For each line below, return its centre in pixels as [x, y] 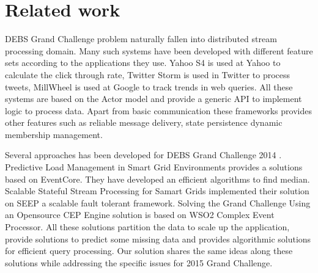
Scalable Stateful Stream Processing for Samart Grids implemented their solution [157, 191]
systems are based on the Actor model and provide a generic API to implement [153, 99]
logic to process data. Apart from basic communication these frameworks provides [158, 110]
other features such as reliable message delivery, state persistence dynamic [144, 122]
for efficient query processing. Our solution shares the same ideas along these [149, 251]
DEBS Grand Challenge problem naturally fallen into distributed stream [141, 39]
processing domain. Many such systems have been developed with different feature [159, 50]
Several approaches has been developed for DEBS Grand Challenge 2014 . [143, 155]
